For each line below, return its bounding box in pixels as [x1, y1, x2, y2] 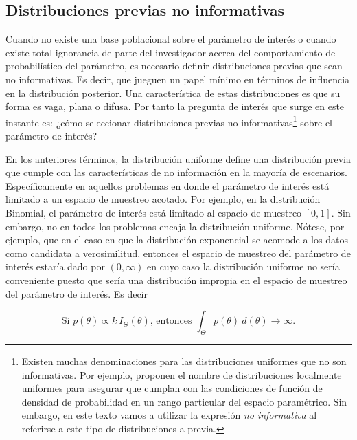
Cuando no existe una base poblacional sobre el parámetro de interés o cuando [5, 32, 336, 46]
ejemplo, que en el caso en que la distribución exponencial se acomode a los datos [5, 232, 348, 247]
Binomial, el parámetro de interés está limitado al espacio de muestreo [5, 205, 302, 219]
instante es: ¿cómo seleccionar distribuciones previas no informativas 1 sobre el [5, 113, 333, 129]
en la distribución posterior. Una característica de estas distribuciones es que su [5, 85, 341, 100]
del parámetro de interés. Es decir [5, 286, 148, 300]
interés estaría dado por [5, 259, 105, 274]
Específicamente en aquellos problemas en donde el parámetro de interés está [5, 178, 330, 192]
